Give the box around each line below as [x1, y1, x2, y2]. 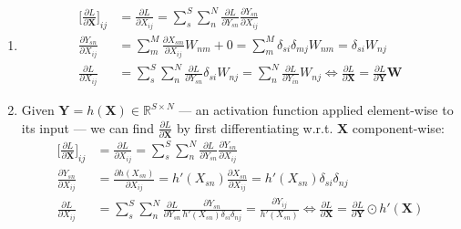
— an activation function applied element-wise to [179, 100, 454, 120]
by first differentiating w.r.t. [176, 118, 333, 137]
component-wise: [352, 118, 445, 137]
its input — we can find [21, 118, 154, 137]
